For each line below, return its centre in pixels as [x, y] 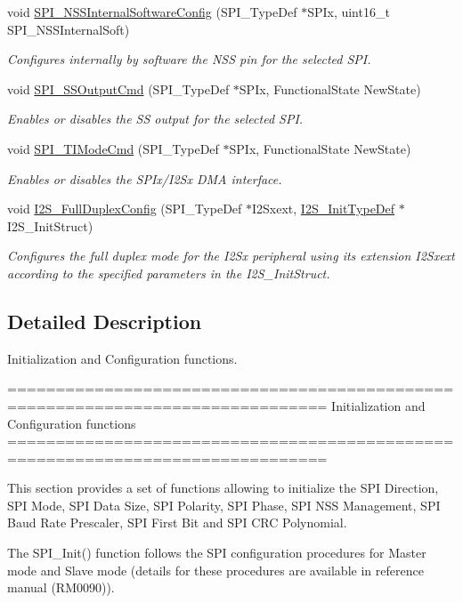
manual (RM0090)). [61, 587]
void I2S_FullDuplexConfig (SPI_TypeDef [125, 209]
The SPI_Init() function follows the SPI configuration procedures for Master [217, 553]
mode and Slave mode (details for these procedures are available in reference [215, 570]
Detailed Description [105, 321]
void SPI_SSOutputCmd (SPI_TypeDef [118, 88]
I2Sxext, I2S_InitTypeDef [324, 209]
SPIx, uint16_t [349, 12]
